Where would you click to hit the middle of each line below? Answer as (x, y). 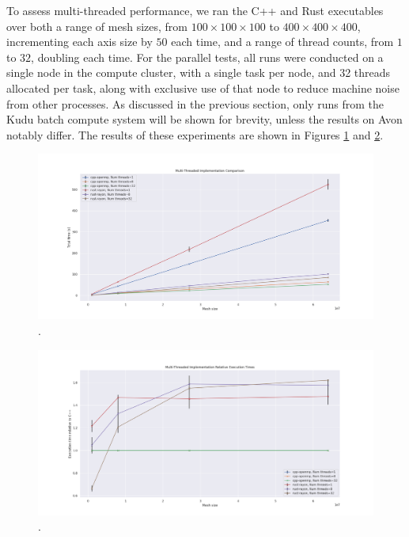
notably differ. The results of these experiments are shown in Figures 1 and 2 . (195, 134)
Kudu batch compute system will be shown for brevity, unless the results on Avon (204, 119)
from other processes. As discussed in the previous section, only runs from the (195, 103)
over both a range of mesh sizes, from (97, 26)
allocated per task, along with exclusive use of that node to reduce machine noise (203, 88)
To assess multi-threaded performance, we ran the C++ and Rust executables (195, 10)
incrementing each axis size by (80, 42)
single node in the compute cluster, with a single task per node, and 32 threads (199, 72)
